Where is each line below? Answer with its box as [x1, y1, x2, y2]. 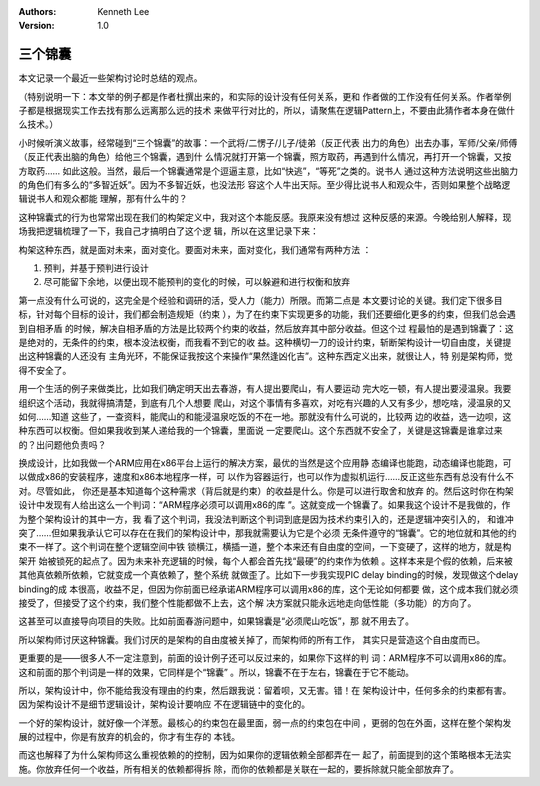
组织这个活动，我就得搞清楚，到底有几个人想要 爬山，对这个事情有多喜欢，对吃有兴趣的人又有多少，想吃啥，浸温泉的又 [18, 396, 512, 409]
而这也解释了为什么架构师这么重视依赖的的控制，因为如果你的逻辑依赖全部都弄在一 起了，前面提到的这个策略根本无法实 [18, 749, 512, 761]
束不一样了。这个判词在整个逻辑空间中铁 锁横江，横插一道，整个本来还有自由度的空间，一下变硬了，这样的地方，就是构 [18, 541, 512, 553]
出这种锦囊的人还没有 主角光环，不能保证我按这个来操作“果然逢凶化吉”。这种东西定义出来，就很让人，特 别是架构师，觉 [18, 350, 514, 362]
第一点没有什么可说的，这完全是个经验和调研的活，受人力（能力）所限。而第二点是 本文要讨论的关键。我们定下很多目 [18, 294, 503, 306]
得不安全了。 [18, 364, 72, 376]
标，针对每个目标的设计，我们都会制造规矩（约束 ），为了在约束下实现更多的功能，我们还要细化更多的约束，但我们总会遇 [18, 308, 516, 320]
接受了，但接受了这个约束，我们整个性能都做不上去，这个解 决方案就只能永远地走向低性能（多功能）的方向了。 [18, 596, 477, 609]
